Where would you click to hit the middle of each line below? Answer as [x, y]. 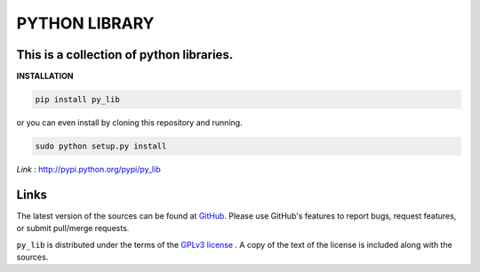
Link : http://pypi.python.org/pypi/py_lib [88, 169]
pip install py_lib [77, 100]
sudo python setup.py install [101, 146]
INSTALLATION [45, 76]
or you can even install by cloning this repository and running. [130, 123]
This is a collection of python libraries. [125, 55]
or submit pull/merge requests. [73, 228]
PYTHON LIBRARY [85, 23]
